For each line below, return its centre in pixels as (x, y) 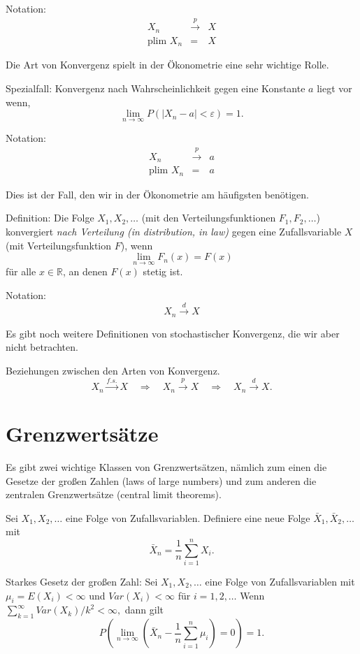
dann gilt (144, 610)
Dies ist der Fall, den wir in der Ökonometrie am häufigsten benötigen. (158, 194)
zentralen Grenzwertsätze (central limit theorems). (114, 494)
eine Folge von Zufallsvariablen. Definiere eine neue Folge (188, 517)
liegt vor (334, 88)
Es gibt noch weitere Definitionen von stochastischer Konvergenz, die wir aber (173, 333)
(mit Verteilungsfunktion (59, 245)
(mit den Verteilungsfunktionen (209, 218)
